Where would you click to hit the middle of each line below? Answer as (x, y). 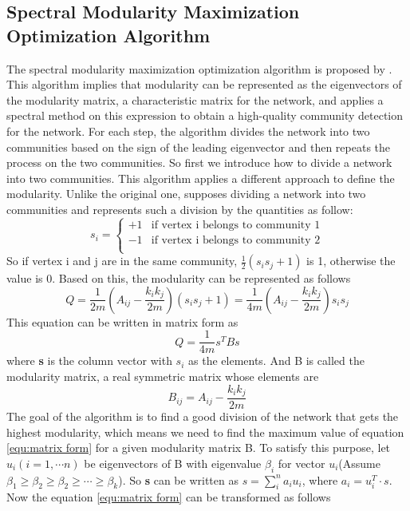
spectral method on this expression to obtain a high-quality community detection (205, 115)
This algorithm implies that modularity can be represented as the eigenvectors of (204, 84)
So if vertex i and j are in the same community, (122, 261)
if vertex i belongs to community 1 (236, 225)
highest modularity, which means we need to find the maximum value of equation (205, 432)
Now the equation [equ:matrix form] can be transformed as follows (169, 497)
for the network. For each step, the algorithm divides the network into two (188, 131)
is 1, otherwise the (351, 261)
